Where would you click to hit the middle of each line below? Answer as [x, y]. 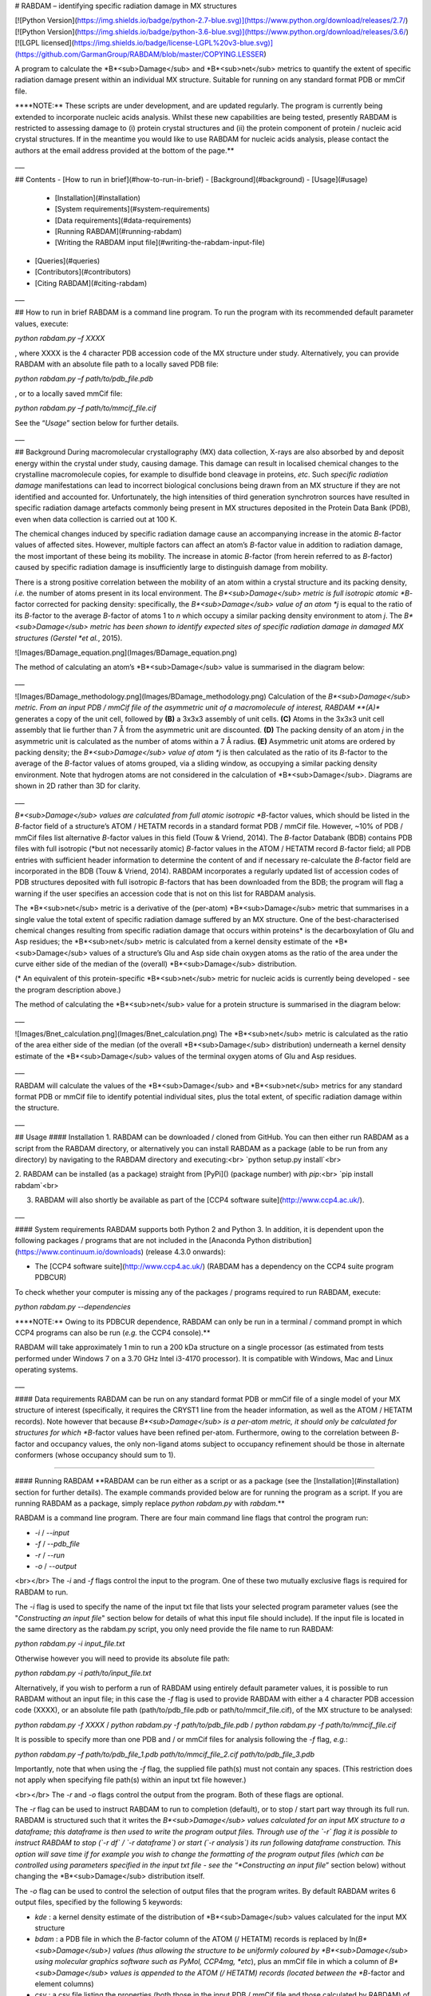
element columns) [65, 1983]
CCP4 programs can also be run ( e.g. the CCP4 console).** [113, 1333]
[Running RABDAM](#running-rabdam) [119, 232]
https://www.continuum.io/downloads [79, 1251]
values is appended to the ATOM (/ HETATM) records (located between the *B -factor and [257, 1973]
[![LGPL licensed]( [45, 43]
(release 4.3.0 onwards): [186, 1251]
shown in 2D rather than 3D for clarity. [78, 786]
